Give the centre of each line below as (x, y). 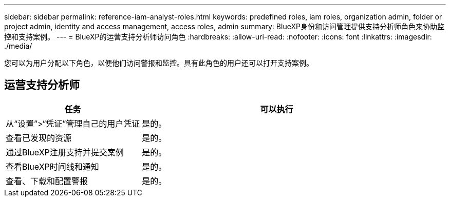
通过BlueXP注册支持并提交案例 (65, 152)
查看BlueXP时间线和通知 (52, 166)
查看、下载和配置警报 (47, 181)
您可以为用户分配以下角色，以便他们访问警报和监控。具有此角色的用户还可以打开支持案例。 (159, 63)
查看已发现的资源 (39, 138)
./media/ (18, 46)
